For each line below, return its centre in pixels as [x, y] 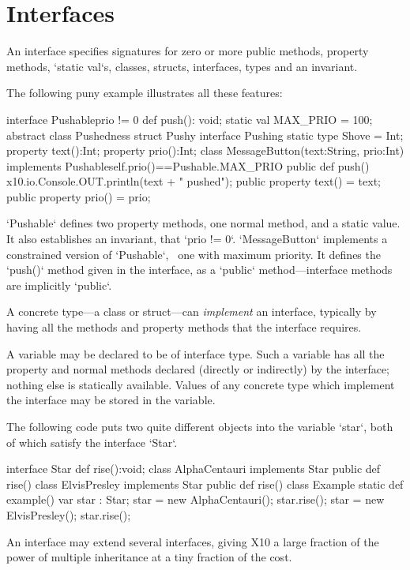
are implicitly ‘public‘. [59, 285]
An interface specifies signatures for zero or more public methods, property [188, 51]
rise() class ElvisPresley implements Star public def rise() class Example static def [205, 484]
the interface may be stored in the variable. [111, 400]
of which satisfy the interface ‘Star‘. [92, 442]
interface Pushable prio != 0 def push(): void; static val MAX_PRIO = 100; [190, 119]
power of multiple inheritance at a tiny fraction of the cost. [149, 557]
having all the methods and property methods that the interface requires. [184, 327]
